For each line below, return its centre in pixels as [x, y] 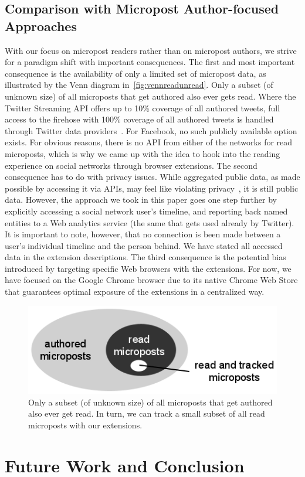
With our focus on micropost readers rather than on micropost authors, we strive [151, 50]
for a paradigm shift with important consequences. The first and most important [150, 62]
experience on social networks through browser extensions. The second [131, 165]
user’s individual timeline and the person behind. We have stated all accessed [144, 245]
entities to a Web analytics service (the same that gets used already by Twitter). [150, 222]
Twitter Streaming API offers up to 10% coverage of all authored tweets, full [143, 108]
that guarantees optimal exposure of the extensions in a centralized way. [135, 292]
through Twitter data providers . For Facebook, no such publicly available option [151, 130]
